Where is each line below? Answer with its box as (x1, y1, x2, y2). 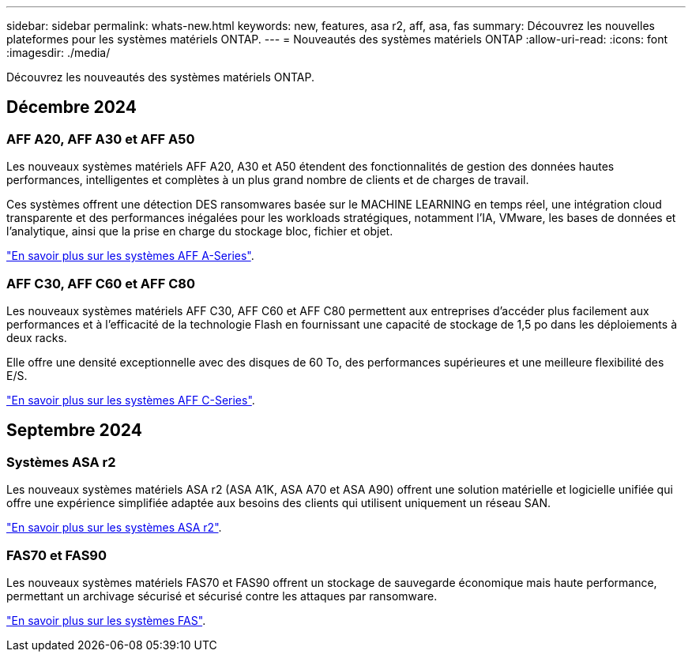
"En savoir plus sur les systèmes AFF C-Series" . (6, 393, 255, 407)
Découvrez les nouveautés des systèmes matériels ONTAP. (6, 70, 314, 84)
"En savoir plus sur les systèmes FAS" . (6, 613, 206, 627)
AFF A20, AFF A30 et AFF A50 (6, 130, 195, 147)
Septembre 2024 (6, 420, 142, 441)
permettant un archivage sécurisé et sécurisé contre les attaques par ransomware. (6, 588, 438, 603)
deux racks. (6, 330, 67, 344)
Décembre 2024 (6, 97, 137, 118)
